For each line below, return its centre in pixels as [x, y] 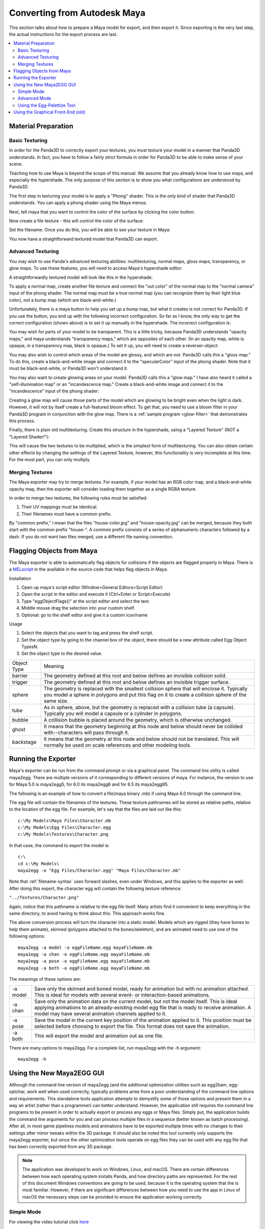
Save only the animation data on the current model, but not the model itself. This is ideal [136, 1001]
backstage [24, 742]
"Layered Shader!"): [29, 437]
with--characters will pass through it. [86, 732]
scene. [16, 164]
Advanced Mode [35, 98]
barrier [20, 675]
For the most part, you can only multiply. [50, 459]
